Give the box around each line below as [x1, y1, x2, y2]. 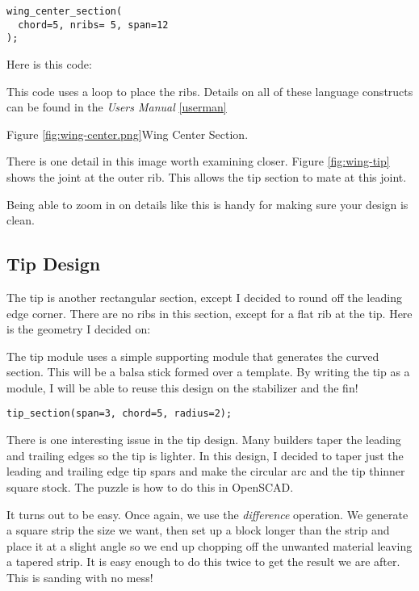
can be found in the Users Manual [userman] [6, 98, 227, 115]
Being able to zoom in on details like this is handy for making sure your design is [6, 195, 409, 212]
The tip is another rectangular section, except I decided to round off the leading [6, 288, 402, 305]
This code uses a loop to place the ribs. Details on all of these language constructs [6, 82, 413, 99]
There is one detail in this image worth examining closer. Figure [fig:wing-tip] [6, 153, 390, 170]
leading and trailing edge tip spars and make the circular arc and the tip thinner [6, 463, 405, 480]
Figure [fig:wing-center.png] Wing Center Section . [6, 125, 249, 142]
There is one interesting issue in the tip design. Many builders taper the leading [6, 431, 401, 448]
